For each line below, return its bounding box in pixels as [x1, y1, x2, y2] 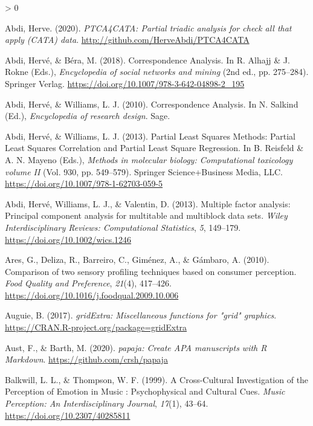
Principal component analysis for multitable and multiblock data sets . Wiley [5, 209, 288, 222]
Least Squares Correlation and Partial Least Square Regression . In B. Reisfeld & [5, 141, 304, 154]
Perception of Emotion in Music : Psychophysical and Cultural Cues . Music [5, 385, 285, 398]
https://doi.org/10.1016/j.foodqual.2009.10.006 [5, 288, 179, 301]
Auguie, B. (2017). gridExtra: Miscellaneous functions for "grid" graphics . [5, 309, 277, 321]
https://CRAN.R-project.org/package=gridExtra [5, 321, 187, 334]
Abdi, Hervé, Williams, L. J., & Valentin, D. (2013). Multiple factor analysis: [5, 197, 291, 210]
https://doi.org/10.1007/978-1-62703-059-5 [5, 177, 163, 190]
